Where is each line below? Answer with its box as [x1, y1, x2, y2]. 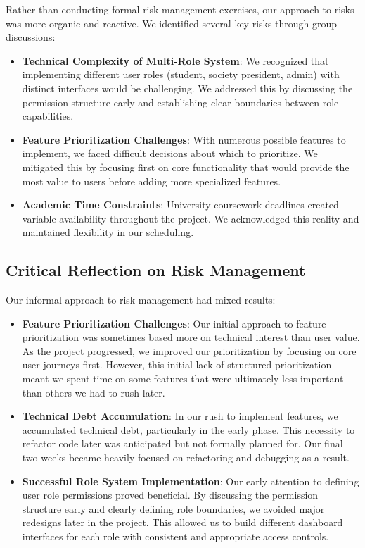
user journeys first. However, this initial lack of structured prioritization [22, 357, 332, 372]
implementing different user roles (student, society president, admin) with [22, 67, 340, 82]
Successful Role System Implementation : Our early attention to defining [22, 473, 359, 488]
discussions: [6, 30, 56, 44]
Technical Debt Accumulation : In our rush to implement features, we [22, 409, 338, 423]
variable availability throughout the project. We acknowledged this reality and [22, 211, 359, 225]
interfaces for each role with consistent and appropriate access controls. [22, 529, 329, 544]
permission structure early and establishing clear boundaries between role [22, 94, 339, 109]
